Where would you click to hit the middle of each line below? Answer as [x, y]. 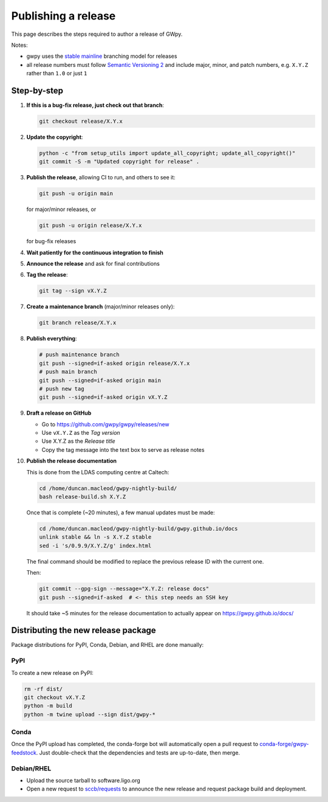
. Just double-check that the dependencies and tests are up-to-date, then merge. [138, 752]
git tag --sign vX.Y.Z [73, 291]
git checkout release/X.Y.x [81, 121]
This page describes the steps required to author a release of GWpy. [97, 34]
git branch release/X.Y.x [78, 323]
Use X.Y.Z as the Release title [78, 441]
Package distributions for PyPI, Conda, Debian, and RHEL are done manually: [108, 645]
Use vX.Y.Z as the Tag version [81, 433]
